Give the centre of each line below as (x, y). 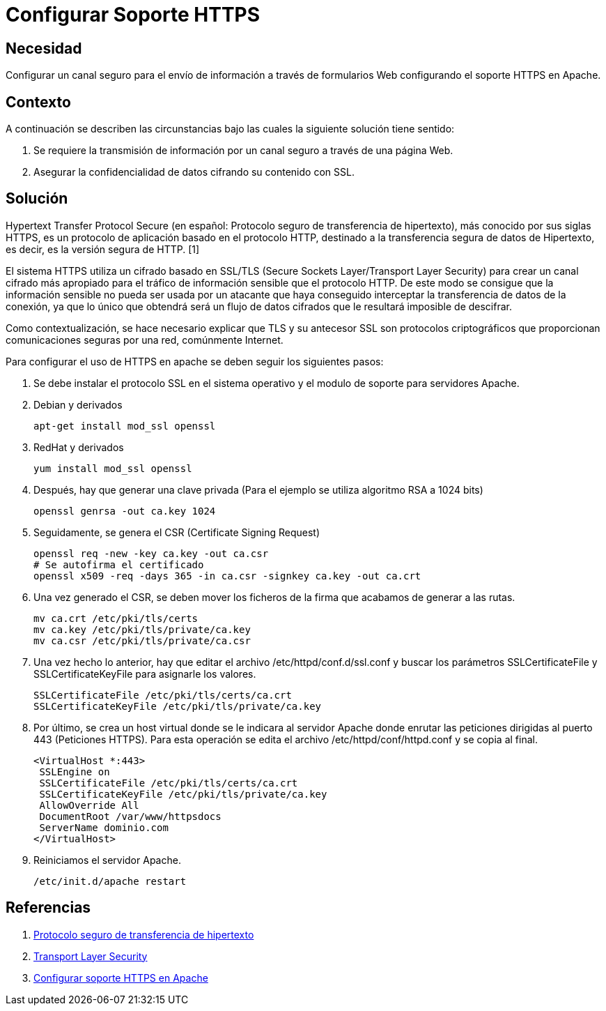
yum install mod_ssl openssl (113, 468)
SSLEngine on (75, 771)
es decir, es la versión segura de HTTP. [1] (103, 249)
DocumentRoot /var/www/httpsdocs (130, 816)
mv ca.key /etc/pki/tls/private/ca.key (142, 629)
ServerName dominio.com (104, 827)
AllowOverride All (89, 805)
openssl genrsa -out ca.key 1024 (125, 511)
